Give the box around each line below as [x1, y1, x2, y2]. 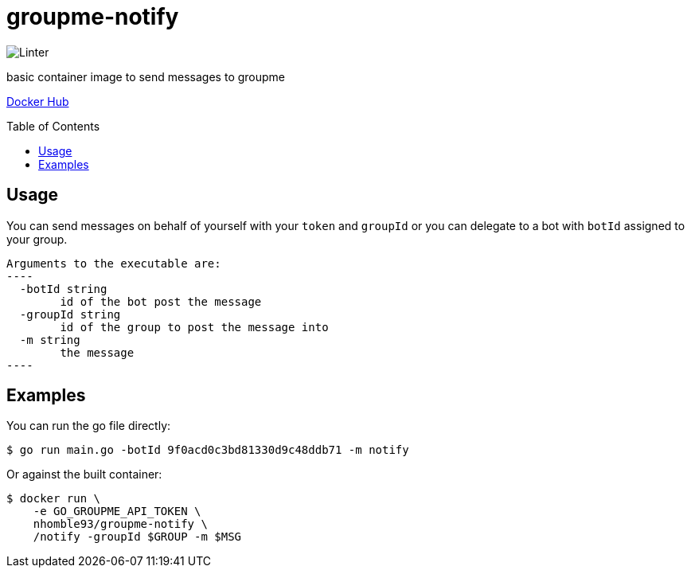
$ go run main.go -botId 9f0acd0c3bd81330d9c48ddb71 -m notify [6, 443, 409, 457]
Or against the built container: [6, 467, 162, 482]
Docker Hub [6, 94, 69, 108]
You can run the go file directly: [6, 419, 171, 433]
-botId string [19, 282, 107, 295]
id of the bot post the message [60, 295, 262, 308]
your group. [6, 232, 68, 246]
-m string [19, 333, 80, 346]
